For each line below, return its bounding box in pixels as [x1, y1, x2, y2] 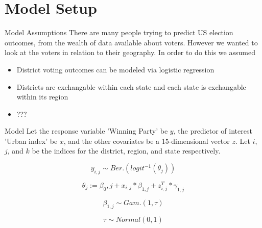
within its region [16, 91, 68, 102]
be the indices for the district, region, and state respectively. [32, 145, 221, 156]
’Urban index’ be [5, 135, 58, 146]
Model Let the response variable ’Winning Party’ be [5, 125, 168, 136]
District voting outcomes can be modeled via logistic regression [16, 64, 215, 74]
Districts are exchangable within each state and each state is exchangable [16, 81, 246, 92]
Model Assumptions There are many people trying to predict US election [5, 27, 233, 38]
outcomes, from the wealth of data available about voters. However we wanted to [5, 37, 258, 47]
